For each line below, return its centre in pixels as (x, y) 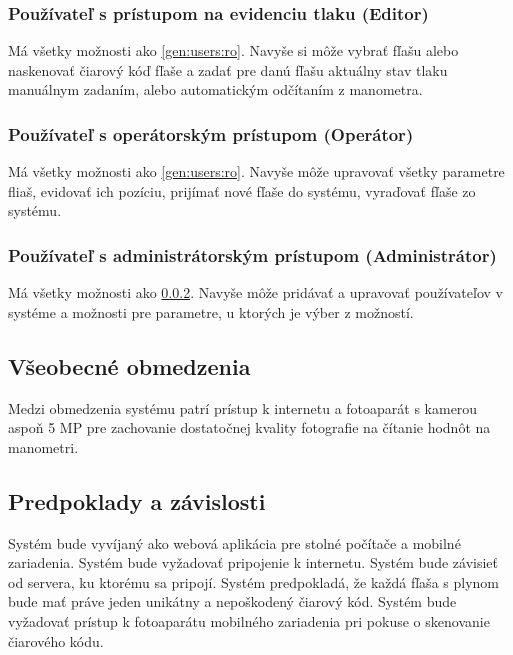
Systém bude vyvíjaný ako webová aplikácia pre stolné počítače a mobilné (234, 542)
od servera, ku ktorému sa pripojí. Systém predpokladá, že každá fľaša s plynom (253, 581)
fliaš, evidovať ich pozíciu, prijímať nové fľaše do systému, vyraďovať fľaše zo (242, 190)
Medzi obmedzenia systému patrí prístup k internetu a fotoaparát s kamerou (243, 407)
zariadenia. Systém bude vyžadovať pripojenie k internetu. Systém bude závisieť (253, 562)
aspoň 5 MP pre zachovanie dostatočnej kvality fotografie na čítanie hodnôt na (249, 427)
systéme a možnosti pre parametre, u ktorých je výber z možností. (211, 311)
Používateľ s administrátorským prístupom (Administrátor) (252, 254)
